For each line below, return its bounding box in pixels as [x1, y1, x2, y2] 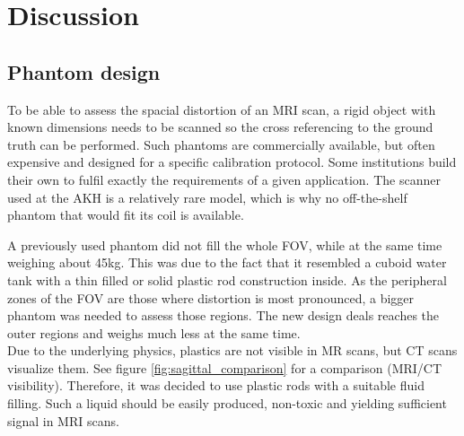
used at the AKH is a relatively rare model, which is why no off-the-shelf [7, 187, 407, 206]
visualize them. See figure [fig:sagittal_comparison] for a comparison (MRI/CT [7, 358, 442, 377]
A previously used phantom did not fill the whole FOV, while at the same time [7, 235, 442, 254]
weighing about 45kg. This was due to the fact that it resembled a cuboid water [7, 253, 447, 272]
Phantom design [7, 57, 161, 85]
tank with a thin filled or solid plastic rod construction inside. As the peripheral [7, 270, 447, 289]
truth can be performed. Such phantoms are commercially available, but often [7, 135, 435, 153]
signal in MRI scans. [7, 411, 119, 430]
